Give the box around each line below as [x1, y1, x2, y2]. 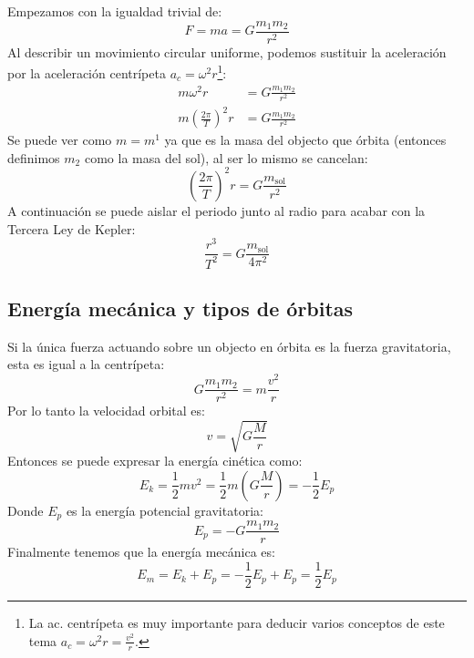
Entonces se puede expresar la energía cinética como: [7, 451, 303, 470]
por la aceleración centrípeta [7, 63, 166, 82]
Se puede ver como [7, 130, 112, 149]
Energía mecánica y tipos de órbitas [7, 294, 354, 323]
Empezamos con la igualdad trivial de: [7, 2, 222, 20]
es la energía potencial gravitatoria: [66, 500, 263, 519]
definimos [7, 148, 60, 167]
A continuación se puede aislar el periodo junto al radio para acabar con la [7, 200, 426, 220]
